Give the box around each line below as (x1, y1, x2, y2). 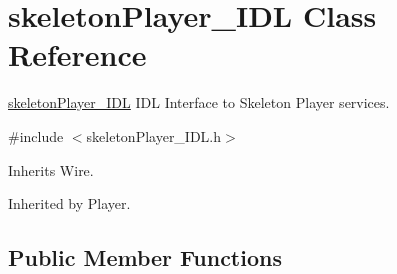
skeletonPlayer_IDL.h (86, 125, 222, 146)
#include (8, 125, 64, 146)
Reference (8, 34, 147, 75)
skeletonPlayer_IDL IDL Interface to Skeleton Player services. (8, 92, 390, 113)
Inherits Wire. (8, 159, 94, 180)
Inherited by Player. (8, 193, 131, 214)
